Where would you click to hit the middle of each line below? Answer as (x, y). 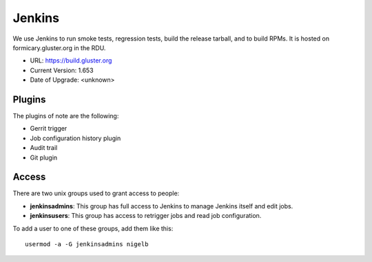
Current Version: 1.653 (62, 70)
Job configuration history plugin (75, 138)
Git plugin (44, 157)
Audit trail (44, 148)
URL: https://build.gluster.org (71, 61)
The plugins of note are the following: (66, 116)
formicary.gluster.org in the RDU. (59, 47)
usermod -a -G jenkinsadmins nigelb (87, 244)
